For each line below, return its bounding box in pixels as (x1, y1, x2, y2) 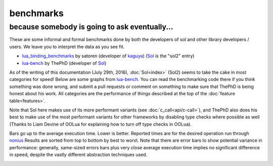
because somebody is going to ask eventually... (9, 22, 173, 31)
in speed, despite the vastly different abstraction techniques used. (9, 152, 148, 158)
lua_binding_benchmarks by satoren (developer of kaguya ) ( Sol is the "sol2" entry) (22, 53, 195, 59)
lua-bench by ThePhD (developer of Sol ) (22, 60, 107, 66)
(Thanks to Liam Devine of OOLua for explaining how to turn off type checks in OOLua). (9, 121, 192, 127)
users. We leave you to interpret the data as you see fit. (9, 44, 125, 50)
